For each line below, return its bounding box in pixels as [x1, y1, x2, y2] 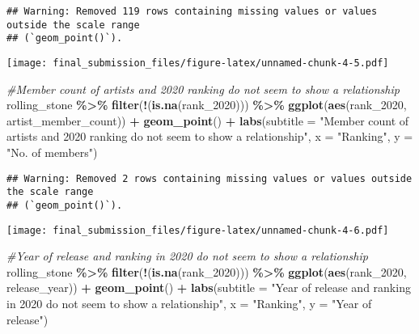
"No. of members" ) [6, 144, 98, 160]
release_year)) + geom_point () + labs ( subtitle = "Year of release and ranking [6, 279, 411, 296]
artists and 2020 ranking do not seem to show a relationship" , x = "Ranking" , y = [6, 128, 413, 145]
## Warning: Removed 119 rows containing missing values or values [6, 6, 378, 17]
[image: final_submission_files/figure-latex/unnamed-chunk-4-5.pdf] [6, 57, 389, 69]
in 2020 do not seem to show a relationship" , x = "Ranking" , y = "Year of [6, 295, 372, 311]
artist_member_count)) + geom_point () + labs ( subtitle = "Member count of [6, 112, 409, 129]
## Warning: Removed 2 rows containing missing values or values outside [6, 172, 413, 184]
